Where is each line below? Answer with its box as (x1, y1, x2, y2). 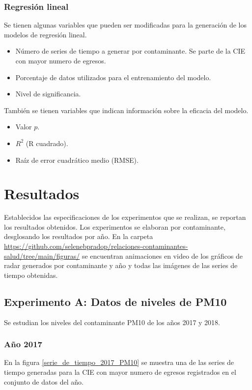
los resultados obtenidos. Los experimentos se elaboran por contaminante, (4, 221, 225, 232)
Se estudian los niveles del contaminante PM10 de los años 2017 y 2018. (4, 317, 220, 327)
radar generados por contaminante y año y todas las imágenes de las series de (4, 260, 238, 270)
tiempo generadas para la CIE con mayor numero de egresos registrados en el (4, 367, 236, 377)
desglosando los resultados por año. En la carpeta (4, 231, 153, 241)
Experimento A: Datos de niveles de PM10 (4, 294, 227, 309)
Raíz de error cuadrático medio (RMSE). (15, 154, 139, 165)
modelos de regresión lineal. (4, 29, 87, 39)
